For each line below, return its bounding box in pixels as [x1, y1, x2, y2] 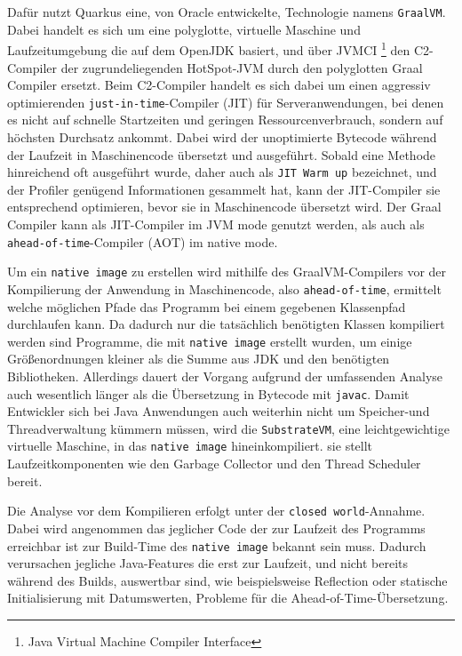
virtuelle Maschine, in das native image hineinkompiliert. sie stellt [7, 436, 373, 455]
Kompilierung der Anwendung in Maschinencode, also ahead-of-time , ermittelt [7, 279, 442, 298]
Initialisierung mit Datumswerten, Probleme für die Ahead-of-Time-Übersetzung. [7, 588, 449, 607]
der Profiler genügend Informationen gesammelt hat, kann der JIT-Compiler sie [7, 180, 441, 198]
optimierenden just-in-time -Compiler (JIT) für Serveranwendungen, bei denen [7, 92, 444, 111]
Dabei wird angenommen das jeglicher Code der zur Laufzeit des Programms [7, 518, 426, 537]
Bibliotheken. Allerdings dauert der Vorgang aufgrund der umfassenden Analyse [7, 366, 443, 385]
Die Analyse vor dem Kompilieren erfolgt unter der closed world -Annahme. [7, 501, 426, 520]
